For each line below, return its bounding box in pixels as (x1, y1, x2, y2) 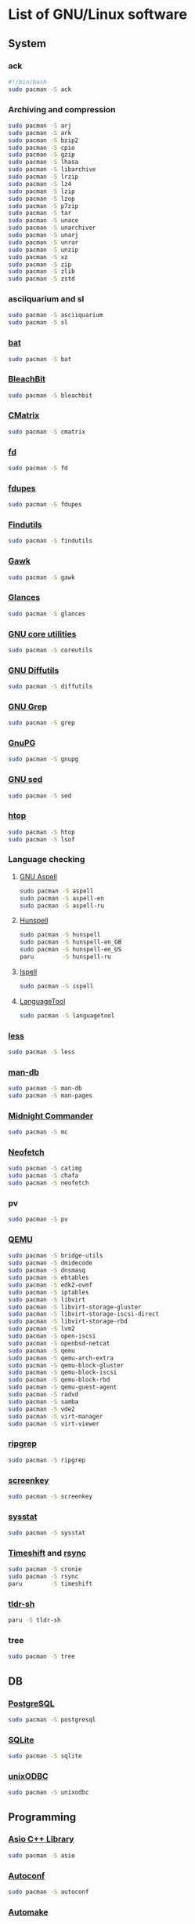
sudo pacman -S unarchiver (8, 224, 96, 232)
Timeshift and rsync (8, 1547, 86, 1558)
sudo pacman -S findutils (8, 537, 92, 545)
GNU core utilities (8, 628, 77, 639)
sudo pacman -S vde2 (8, 1405, 76, 1413)
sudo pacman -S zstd (8, 275, 76, 283)
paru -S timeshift (8, 1580, 92, 1588)
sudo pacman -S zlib (8, 268, 76, 276)
